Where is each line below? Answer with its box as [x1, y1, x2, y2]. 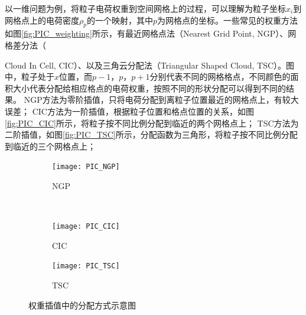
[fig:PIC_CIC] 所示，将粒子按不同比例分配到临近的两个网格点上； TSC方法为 [5, 116, 299, 129]
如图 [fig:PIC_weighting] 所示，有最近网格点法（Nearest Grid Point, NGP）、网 [5, 27, 297, 40]
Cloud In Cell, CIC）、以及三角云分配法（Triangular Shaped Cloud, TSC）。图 [5, 59, 295, 71]
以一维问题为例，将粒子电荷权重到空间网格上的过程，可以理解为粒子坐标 [5, 2, 286, 14]
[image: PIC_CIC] [52, 222, 120, 231]
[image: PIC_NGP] [52, 163, 120, 171]
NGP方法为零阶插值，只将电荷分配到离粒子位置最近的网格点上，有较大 [24, 93, 299, 106]
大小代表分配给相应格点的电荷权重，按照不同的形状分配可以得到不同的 [12, 82, 286, 94]
